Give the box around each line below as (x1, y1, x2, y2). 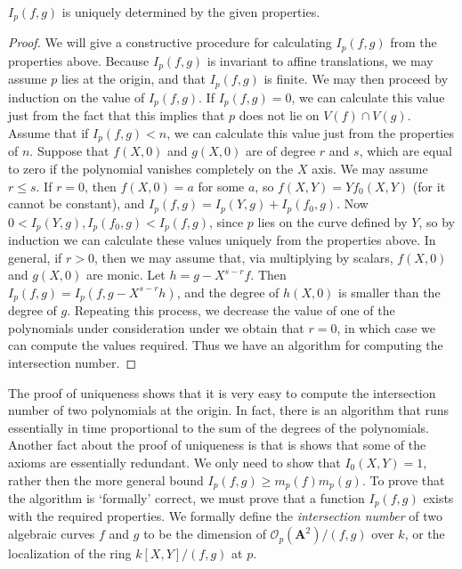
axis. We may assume (312, 159, 428, 177)
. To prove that (361, 470, 445, 489)
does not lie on (239, 106, 320, 125)
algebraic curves (8, 524, 95, 543)
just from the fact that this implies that (8, 106, 225, 125)
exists (423, 489, 454, 508)
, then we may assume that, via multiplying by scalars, (93, 248, 393, 266)
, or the (404, 524, 445, 543)
